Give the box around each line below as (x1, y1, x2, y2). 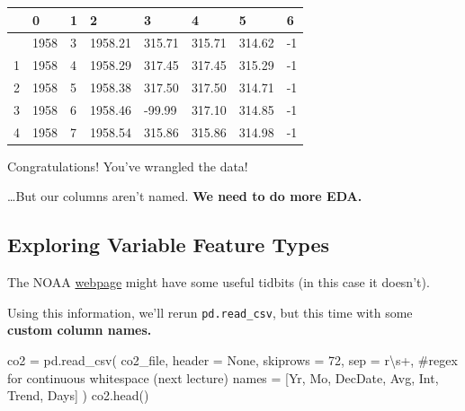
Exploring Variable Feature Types (7, 231, 330, 258)
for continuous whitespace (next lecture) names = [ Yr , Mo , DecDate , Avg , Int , (7, 368, 439, 387)
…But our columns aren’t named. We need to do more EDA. (7, 187, 362, 205)
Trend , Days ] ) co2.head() (7, 386, 149, 405)
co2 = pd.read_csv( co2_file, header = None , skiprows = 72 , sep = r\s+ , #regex (7, 351, 458, 370)
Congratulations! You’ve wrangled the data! (7, 156, 248, 175)
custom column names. (7, 320, 152, 339)
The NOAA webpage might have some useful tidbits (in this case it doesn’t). (7, 273, 430, 292)
